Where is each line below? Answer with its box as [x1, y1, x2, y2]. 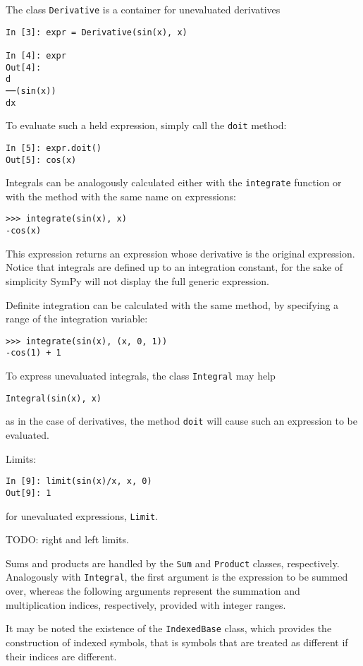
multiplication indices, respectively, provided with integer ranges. [6, 597, 286, 612]
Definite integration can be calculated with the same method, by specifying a [6, 297, 339, 312]
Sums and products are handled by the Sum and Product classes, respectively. [6, 555, 340, 570]
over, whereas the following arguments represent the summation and [6, 583, 300, 598]
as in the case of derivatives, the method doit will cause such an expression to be [6, 413, 357, 428]
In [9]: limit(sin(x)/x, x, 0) [6, 476, 152, 487]
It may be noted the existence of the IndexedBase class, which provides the [6, 621, 332, 636]
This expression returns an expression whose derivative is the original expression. [6, 246, 355, 260]
